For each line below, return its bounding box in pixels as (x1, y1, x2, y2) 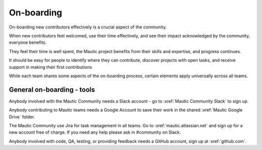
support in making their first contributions (9, 64, 92, 70)
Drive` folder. (9, 114, 35, 120)
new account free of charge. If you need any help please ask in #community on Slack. (9, 129, 181, 135)
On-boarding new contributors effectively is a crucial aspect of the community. (9, 24, 167, 30)
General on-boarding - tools (9, 85, 96, 94)
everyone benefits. (9, 40, 47, 45)
